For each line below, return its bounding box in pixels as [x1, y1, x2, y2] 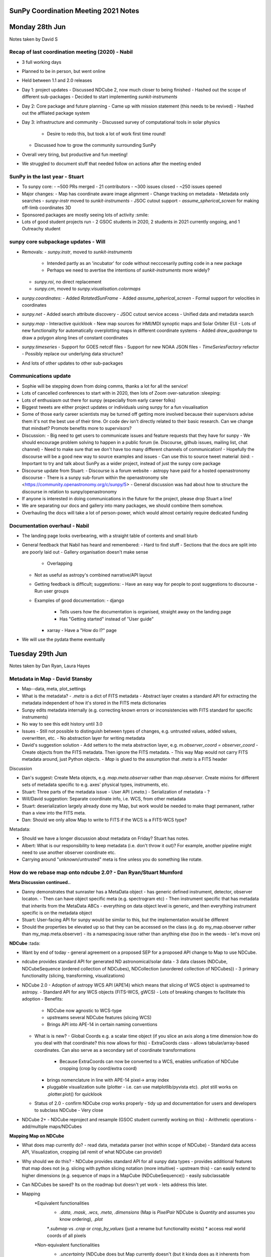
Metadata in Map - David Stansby [9, 675, 92, 682]
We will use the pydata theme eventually [22, 637, 105, 643]
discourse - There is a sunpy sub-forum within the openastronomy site [22, 474, 168, 480]
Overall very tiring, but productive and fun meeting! [22, 151, 128, 157]
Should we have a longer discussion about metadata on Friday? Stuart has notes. [22, 835, 189, 842]
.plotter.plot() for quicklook [47, 1091, 102, 1097]
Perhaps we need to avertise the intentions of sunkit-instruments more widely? [47, 267, 210, 274]
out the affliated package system [22, 110, 90, 116]
